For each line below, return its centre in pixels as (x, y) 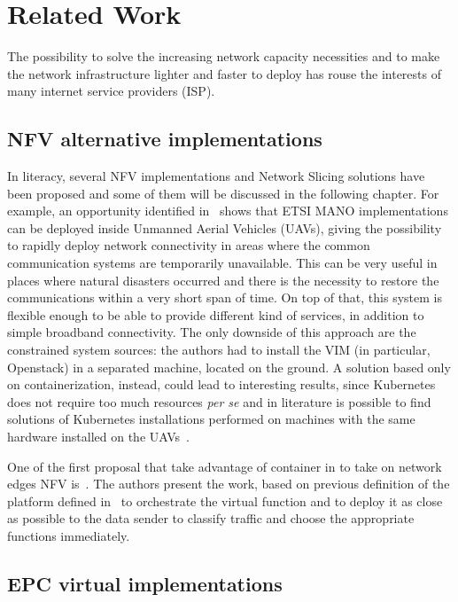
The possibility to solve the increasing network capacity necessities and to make (224, 56)
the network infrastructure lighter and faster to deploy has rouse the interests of (224, 73)
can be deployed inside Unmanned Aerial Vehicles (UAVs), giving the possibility (225, 227)
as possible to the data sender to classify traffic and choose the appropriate (211, 518)
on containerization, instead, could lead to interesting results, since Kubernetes (221, 384)
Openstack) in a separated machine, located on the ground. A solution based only (229, 367)
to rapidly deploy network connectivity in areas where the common (189, 245)
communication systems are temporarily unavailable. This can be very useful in (222, 263)
